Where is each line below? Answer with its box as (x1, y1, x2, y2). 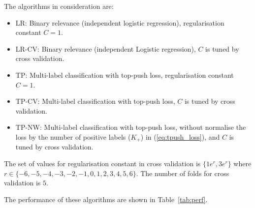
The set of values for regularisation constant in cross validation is (4, 158, 201, 168)
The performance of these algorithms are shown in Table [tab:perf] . (4, 194, 208, 204)
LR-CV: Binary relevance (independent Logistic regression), (15, 43, 196, 54)
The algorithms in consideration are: (4, 1, 114, 11)
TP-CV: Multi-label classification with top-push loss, (15, 96, 175, 106)
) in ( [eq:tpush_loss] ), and (140, 131, 220, 142)
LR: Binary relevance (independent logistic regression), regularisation (15, 17, 224, 28)
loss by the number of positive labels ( (15, 131, 131, 142)
